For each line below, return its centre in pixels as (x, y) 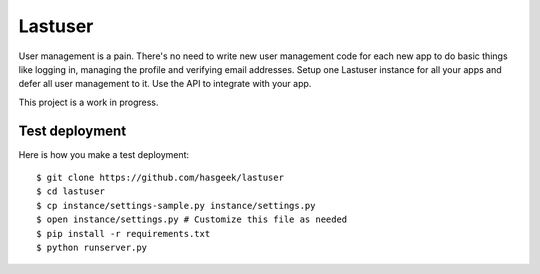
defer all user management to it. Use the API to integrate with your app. (165, 84)
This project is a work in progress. (88, 102)
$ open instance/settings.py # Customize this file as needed (192, 219)
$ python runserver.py (92, 247)
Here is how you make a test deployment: (104, 154)
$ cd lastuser (70, 191)
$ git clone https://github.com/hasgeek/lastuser (160, 178)
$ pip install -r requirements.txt (123, 233)
